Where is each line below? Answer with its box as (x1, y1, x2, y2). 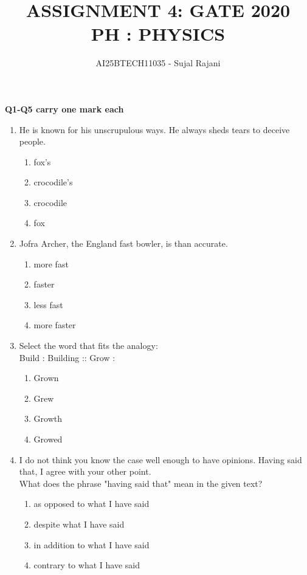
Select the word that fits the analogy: (19, 339, 158, 352)
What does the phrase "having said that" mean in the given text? (19, 477, 263, 489)
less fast (33, 298, 63, 311)
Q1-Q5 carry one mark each (5, 102, 124, 115)
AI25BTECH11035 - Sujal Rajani (95, 57, 221, 69)
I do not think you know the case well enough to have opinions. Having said (19, 453, 302, 466)
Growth (33, 412, 63, 425)
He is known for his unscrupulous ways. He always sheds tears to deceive (19, 123, 290, 136)
